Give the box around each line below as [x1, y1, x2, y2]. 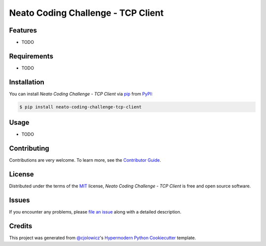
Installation [9, 78, 44, 86]
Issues [9, 196, 30, 204]
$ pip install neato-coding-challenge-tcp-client [19, 104, 142, 109]
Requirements [9, 52, 54, 60]
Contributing [9, 144, 49, 153]
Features [9, 26, 37, 35]
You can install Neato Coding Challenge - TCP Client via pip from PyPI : [9, 91, 153, 97]
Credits [9, 222, 33, 230]
